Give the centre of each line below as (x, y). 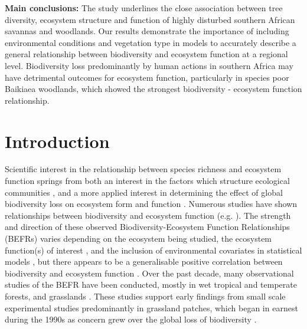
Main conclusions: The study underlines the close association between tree (144, 8)
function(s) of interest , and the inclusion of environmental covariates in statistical (153, 250)
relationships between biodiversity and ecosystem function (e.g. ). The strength (148, 215)
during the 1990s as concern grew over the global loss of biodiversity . (131, 319)
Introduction (57, 141)
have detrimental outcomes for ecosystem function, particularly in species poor (147, 77)
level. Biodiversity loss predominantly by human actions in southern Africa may (149, 65)
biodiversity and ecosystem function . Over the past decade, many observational (149, 273)
